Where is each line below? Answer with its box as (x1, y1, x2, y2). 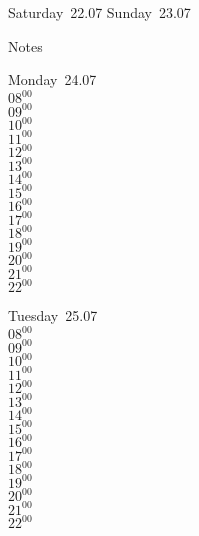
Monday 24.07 (8, 69, 97, 90)
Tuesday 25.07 (8, 305, 98, 326)
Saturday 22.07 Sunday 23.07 (8, 2, 191, 22)
